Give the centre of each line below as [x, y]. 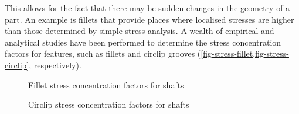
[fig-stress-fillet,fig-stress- [245, 53]
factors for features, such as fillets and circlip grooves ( [103, 53]
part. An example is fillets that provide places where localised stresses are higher [149, 19]
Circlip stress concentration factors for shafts [109, 104]
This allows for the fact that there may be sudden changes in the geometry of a [147, 8]
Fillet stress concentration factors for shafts [106, 84]
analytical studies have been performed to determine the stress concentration [143, 42]
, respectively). [55, 65]
